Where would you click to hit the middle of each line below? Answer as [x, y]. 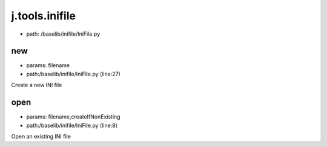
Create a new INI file [37, 85]
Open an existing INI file [41, 136]
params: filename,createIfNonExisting [73, 117]
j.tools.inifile [43, 16]
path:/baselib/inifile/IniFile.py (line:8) [72, 125]
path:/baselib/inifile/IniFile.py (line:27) [73, 74]
